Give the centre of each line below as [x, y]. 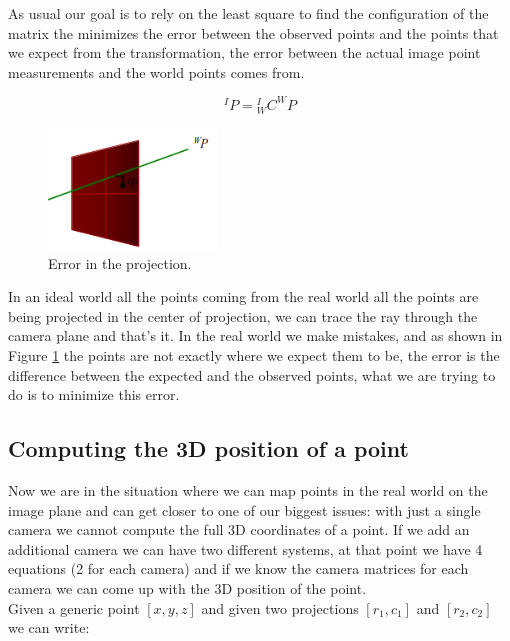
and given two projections [280, 607]
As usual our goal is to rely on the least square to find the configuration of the [248, 13]
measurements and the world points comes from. [156, 71]
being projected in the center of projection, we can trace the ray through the [243, 315]
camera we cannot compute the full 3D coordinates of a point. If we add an [239, 529]
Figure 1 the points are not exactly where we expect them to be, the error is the [254, 355]
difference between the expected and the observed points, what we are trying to [252, 374]
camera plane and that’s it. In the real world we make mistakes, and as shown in [255, 335]
